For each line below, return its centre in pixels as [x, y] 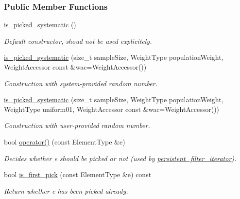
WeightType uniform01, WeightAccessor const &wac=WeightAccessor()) [112, 109]
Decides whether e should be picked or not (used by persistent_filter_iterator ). [120, 158]
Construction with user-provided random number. [77, 125]
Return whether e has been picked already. [66, 190]
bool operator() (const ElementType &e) [65, 141]
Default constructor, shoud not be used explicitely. [78, 41]
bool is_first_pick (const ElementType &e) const [78, 174]
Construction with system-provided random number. [81, 83]
